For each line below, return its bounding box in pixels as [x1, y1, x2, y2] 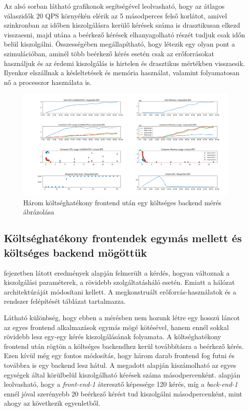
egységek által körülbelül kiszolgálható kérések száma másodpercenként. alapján [4, 369, 240, 379]
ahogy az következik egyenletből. [4, 398, 101, 408]
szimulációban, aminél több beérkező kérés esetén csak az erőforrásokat [4, 48, 214, 58]
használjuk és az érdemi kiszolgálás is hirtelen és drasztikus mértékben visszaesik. [4, 58, 245, 68]
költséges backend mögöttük [4, 245, 147, 260]
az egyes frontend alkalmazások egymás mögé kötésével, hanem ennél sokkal [4, 322, 229, 332]
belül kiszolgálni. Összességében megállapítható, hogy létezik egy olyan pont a [4, 39, 235, 49]
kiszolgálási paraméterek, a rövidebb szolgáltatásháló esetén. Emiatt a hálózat [4, 277, 235, 287]
